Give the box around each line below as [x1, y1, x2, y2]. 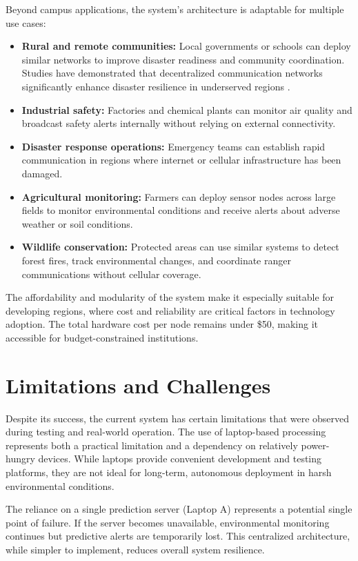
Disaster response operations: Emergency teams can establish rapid [21, 139, 326, 153]
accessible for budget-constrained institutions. [6, 330, 199, 344]
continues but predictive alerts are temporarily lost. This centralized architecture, [6, 529, 350, 543]
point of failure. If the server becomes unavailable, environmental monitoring [6, 515, 330, 529]
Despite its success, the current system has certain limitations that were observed [6, 411, 350, 425]
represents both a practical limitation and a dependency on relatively [6, 437, 298, 452]
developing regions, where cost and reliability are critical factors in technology [6, 303, 335, 317]
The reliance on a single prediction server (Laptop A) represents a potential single [6, 502, 352, 516]
